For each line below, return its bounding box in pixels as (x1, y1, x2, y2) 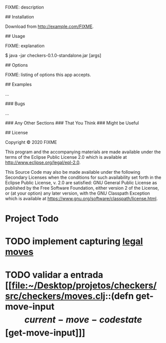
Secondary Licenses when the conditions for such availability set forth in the (5, 174, 162, 180)
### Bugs (5, 101, 25, 107)
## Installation (5, 14, 34, 19)
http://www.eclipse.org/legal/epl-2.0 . (5, 159, 81, 165)
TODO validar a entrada (5, 269, 104, 280)
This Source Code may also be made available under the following (5, 169, 140, 175)
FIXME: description (5, 4, 44, 10)
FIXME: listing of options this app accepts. (5, 72, 91, 78)
